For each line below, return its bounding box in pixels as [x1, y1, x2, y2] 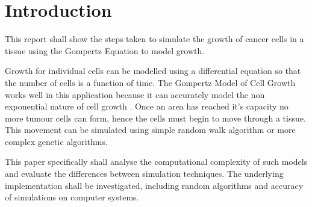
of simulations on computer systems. [5, 191, 139, 203]
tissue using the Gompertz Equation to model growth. [5, 44, 205, 57]
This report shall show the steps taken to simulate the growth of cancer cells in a [5, 32, 304, 45]
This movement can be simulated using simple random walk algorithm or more [5, 123, 296, 136]
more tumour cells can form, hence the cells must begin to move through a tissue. [5, 111, 306, 124]
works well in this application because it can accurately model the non [5, 88, 265, 100]
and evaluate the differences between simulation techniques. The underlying [5, 167, 284, 180]
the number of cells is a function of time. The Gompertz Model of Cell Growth [5, 76, 296, 88]
